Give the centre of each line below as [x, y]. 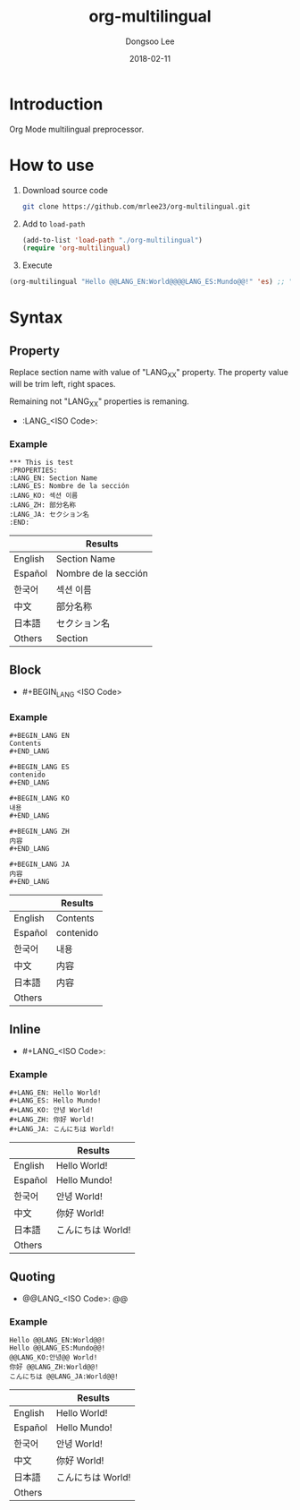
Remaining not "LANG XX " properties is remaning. [99, 402]
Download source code [65, 190]
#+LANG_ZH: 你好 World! [52, 1120]
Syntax [36, 317]
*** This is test [42, 463]
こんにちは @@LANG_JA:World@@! [64, 1377]
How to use [52, 165]
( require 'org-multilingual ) [76, 248]
